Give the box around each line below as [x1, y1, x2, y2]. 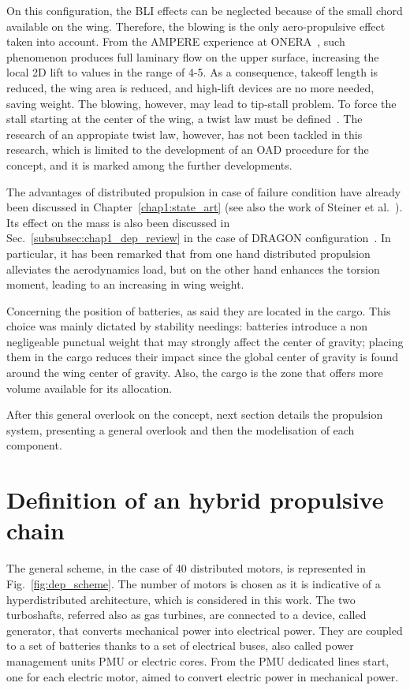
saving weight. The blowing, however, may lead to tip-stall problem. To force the [6, 95, 397, 111]
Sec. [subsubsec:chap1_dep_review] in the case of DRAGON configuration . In [6, 229, 391, 246]
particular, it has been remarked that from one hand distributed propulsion [6, 244, 371, 261]
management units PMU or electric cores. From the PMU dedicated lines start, [6, 652, 389, 669]
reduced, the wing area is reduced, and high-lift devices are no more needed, [6, 79, 375, 95]
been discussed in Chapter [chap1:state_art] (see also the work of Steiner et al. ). [6, 199, 403, 215]
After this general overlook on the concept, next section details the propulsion [6, 406, 383, 423]
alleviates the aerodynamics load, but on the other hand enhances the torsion [6, 260, 380, 277]
